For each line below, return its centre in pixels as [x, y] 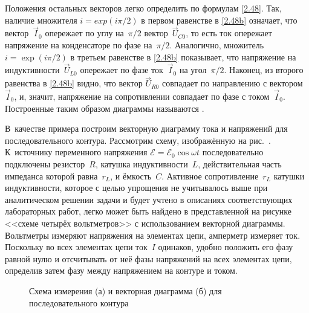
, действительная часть [240, 164]
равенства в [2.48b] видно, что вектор [74, 83]
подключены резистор [45, 164]
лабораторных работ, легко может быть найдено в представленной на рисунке [148, 211]
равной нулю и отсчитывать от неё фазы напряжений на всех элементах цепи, [148, 258]
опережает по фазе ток [122, 70]
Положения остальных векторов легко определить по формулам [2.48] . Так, [143, 8]
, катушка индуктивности [141, 164]
